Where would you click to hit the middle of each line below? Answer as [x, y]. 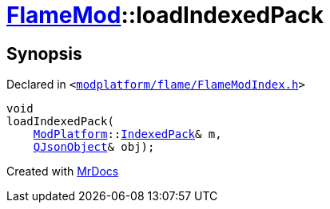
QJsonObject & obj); [94, 147]
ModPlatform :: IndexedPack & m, [127, 134]
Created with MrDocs [63, 172]
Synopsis [44, 53]
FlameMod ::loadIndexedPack [165, 15]
